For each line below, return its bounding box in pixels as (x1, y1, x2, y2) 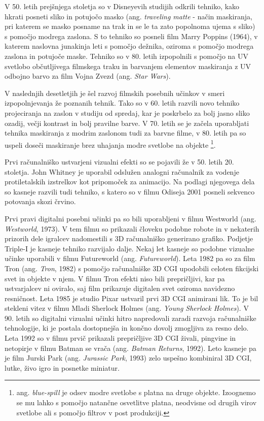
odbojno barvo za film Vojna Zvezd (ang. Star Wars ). (5, 71, 171, 81)
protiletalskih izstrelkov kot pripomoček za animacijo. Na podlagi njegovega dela (5, 176, 255, 187)
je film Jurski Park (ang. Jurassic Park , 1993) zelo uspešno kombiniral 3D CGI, (5, 352, 252, 363)
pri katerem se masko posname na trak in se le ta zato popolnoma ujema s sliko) (5, 21, 255, 31)
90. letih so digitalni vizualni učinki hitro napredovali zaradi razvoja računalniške (5, 312, 256, 323)
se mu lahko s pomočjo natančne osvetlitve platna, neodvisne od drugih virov (16, 397, 257, 408)
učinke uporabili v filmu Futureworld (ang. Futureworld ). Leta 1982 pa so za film (5, 253, 255, 264)
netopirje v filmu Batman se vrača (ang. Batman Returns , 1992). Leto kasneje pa (5, 342, 256, 353)
